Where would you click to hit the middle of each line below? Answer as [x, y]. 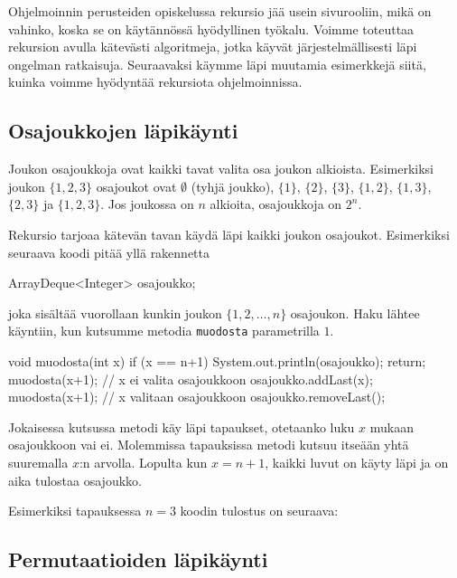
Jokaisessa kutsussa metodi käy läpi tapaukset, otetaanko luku [182, 426]
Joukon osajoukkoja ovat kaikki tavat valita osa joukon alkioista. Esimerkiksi [221, 169]
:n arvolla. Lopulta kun [143, 462]
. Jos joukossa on [147, 204]
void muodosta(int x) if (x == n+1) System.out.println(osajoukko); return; [217, 360]
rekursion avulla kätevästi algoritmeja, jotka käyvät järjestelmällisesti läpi [213, 47]
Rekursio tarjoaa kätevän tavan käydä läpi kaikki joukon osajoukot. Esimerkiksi [229, 234]
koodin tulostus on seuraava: [259, 511]
